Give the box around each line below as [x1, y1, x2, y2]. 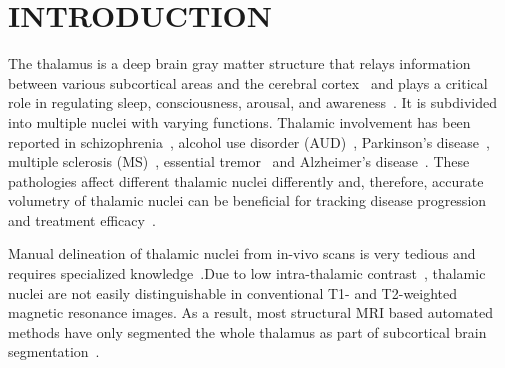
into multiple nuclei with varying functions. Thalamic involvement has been [8, 111, 471, 132]
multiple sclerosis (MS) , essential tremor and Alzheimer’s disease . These [8, 151, 470, 172]
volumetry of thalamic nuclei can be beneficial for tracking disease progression [8, 190, 487, 211]
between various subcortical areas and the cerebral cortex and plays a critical [8, 72, 488, 93]
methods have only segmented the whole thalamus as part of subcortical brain [8, 321, 487, 342]
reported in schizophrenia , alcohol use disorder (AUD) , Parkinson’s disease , [8, 131, 490, 152]
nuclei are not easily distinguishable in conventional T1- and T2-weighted [8, 282, 458, 303]
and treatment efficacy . [8, 209, 156, 230]
